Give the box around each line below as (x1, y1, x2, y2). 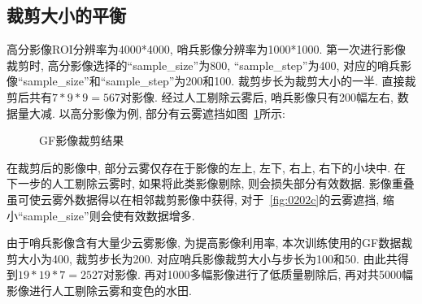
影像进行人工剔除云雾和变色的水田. (7, 281, 192, 298)
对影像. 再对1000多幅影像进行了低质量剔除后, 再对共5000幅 (102, 266, 414, 283)
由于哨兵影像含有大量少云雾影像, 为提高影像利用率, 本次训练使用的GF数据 (7, 234, 402, 251)
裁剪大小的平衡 (7, 2, 126, 28)
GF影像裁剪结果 (39, 132, 124, 149)
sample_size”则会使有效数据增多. (23, 206, 195, 224)
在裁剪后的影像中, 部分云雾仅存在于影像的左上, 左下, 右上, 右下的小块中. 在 (7, 159, 406, 176)
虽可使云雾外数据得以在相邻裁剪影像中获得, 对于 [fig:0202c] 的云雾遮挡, (7, 190, 380, 207)
